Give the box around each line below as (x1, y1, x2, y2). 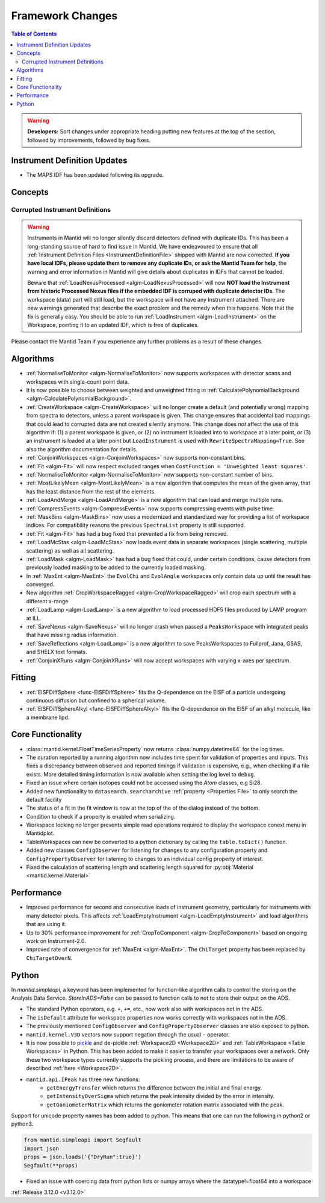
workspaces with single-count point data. (26, 378, 129, 386)
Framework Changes (11, 9, 118, 22)
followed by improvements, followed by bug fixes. (27, 136, 150, 144)
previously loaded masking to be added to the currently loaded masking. (26, 564, 206, 571)
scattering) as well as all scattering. (26, 547, 114, 554)
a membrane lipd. (26, 714, 70, 721)
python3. (11, 1120, 34, 1128)
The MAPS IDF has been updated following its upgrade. (26, 171, 164, 178)
